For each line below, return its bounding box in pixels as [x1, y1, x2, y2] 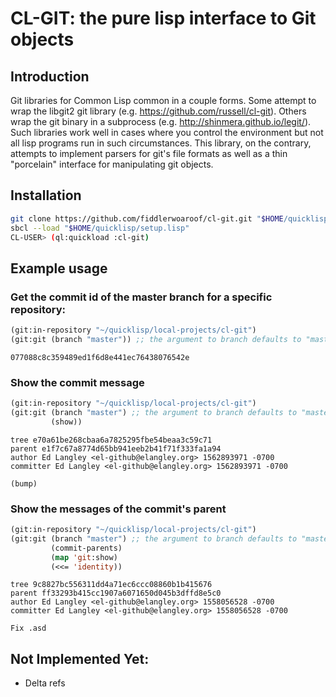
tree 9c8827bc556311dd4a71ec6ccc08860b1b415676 [10, 580, 213, 590]
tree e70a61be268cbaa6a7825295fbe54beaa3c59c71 [10, 435, 213, 445]
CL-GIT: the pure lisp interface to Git [10, 7, 317, 30]
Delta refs [24, 677, 66, 689]
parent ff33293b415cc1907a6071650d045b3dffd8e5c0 [10, 588, 222, 599]
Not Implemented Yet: [10, 650, 150, 667]
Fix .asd [10, 623, 47, 634]
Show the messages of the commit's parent [10, 502, 227, 516]
